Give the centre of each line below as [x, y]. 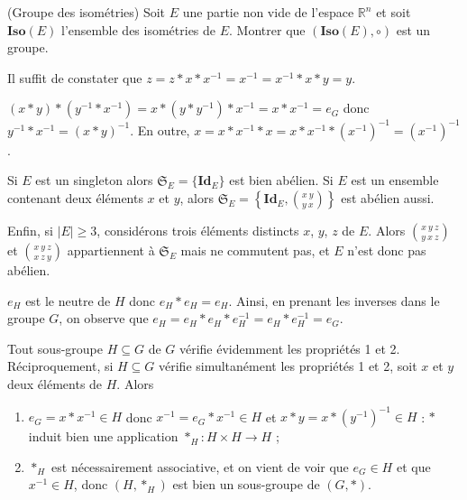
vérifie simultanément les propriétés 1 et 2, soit [288, 366]
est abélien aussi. [388, 198]
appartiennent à [111, 250]
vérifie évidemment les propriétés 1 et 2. [289, 348]
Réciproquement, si [60, 366]
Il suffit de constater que [75, 77]
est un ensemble [395, 180]
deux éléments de [55, 384]
